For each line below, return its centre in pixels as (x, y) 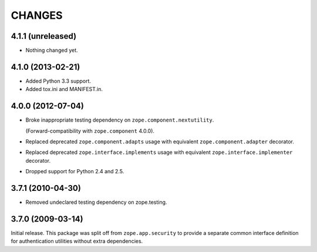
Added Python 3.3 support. (58, 81)
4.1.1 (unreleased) (43, 36)
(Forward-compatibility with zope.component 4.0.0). (90, 131)
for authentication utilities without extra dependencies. (77, 241)
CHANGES (37, 15)
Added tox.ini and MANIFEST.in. (64, 89)
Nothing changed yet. (52, 51)
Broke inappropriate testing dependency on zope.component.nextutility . (120, 120)
